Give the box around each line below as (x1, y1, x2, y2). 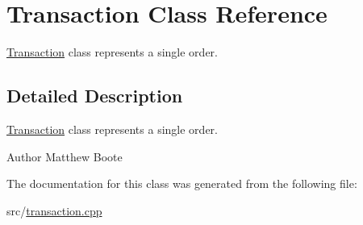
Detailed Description (6, 83, 183, 108)
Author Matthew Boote (6, 148, 123, 165)
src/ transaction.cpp (6, 202, 102, 219)
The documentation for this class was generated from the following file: (6, 175, 357, 192)
